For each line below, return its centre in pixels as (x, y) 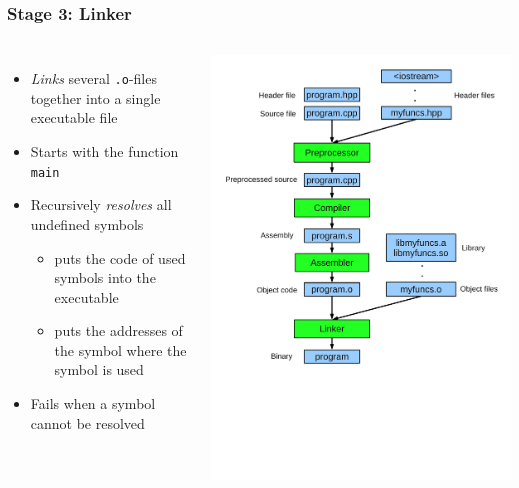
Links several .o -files (93, 78)
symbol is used (99, 369)
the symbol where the (120, 349)
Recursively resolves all (101, 204)
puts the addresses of (118, 330)
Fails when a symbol (93, 403)
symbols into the (105, 277)
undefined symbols (87, 223)
